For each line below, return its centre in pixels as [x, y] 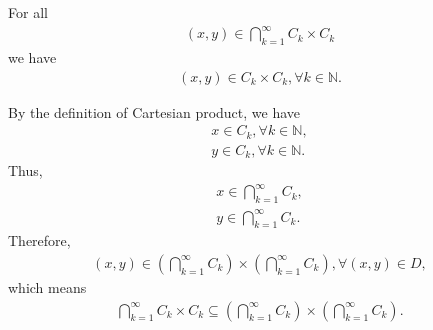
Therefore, [39, 240]
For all [28, 12]
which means [47, 286]
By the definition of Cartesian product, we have [154, 111]
